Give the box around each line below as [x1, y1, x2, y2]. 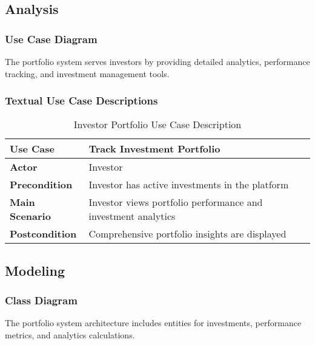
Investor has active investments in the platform [88, 177, 289, 192]
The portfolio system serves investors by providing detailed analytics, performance [5, 55, 310, 67]
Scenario [10, 209, 51, 224]
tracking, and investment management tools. [5, 67, 170, 80]
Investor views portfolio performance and [88, 195, 263, 210]
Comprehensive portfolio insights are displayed [88, 227, 287, 241]
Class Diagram [5, 293, 78, 308]
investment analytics [88, 209, 176, 224]
